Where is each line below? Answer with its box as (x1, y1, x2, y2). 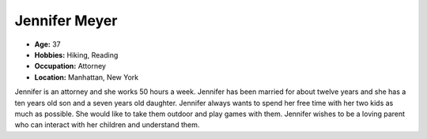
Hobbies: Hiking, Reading (34, 50, 119, 59)
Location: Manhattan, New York (34, 72, 138, 82)
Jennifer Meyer (14, 12, 118, 29)
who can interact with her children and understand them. (14, 120, 200, 130)
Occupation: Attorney (34, 62, 107, 71)
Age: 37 (34, 39, 61, 49)
